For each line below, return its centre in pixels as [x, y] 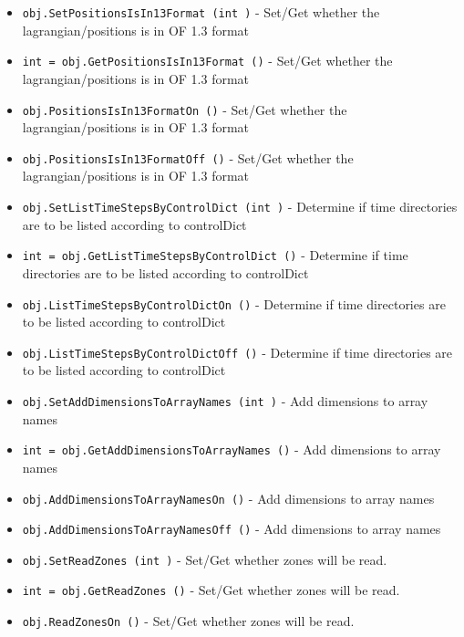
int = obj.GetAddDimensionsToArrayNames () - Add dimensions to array [232, 449]
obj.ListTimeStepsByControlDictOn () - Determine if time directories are [234, 303]
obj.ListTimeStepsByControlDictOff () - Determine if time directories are [237, 352]
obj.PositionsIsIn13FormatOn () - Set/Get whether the [185, 109]
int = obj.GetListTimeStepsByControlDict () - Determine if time [215, 255]
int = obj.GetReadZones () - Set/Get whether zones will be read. [211, 590]
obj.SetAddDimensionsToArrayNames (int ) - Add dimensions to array [225, 401]
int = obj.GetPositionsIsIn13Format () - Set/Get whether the [207, 61]
